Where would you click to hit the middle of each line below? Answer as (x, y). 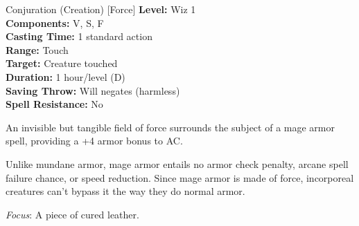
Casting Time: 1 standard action (79, 36)
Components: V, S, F (55, 22)
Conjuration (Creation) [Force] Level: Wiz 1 (101, 9)
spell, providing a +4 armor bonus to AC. (94, 141)
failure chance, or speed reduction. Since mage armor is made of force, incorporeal (180, 177)
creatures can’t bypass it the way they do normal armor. (125, 191)
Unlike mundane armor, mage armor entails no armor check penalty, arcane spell (177, 163)
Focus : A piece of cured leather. (72, 214)
